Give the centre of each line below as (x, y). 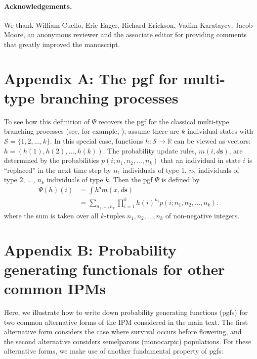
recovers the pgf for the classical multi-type (164, 121)
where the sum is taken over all (51, 215)
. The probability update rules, (150, 150)
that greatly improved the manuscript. (62, 44)
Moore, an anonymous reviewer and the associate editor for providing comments (125, 34)
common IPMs (55, 288)
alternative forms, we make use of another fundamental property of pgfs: (114, 351)
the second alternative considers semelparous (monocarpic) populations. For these (128, 341)
